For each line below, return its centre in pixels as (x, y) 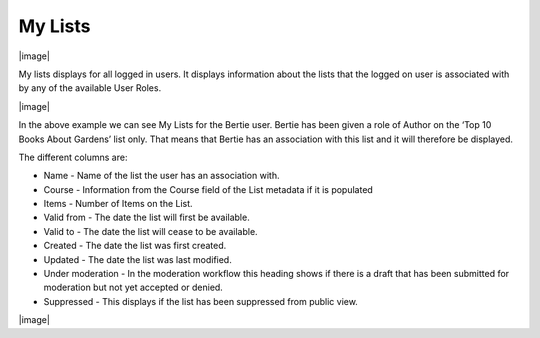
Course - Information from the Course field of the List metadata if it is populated (208, 189)
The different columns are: (73, 157)
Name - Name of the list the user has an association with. (161, 176)
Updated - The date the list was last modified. (137, 259)
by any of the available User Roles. (90, 88)
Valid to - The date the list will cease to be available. (151, 231)
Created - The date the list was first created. (135, 246)
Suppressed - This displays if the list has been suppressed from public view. (201, 301)
